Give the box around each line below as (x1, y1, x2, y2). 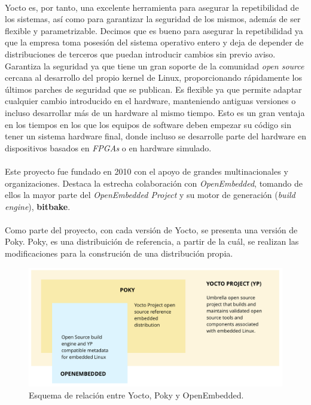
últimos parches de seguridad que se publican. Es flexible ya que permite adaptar (5, 83, 302, 95)
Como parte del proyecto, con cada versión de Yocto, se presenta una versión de (5, 223, 298, 236)
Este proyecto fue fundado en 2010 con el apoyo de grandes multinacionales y (5, 165, 288, 177)
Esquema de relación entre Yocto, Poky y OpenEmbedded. (29, 389, 244, 401)
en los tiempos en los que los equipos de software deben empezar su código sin (5, 118, 291, 130)
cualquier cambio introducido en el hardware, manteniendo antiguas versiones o (5, 95, 296, 107)
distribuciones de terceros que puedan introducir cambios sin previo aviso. (5, 47, 276, 60)
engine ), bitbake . (5, 200, 71, 212)
